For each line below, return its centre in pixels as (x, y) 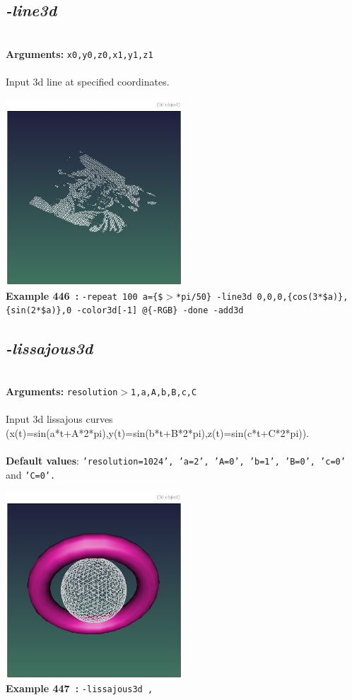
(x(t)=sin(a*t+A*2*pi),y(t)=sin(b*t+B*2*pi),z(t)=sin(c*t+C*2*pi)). (158, 432)
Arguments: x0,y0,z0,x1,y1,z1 (80, 53)
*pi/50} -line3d (214, 297)
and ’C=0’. (31, 474)
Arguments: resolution (62, 391)
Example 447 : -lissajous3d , (80, 688)
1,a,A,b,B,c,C (164, 392)
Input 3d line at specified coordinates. (88, 82)
